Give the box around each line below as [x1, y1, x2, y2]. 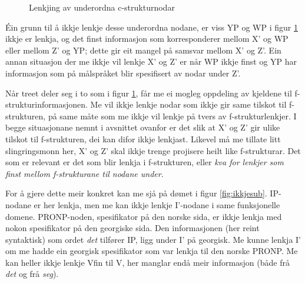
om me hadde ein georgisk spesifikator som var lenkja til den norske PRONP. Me [5, 245, 298, 257]
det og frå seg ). [5, 268, 59, 280]
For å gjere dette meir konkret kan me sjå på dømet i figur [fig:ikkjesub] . [5, 187, 267, 199]
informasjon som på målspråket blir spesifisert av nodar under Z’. [5, 66, 241, 79]
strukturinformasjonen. [5, 98, 88, 111]
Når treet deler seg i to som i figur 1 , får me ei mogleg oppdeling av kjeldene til [5, 86, 292, 99]
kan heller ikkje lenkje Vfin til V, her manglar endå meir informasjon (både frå [5, 256, 290, 268]
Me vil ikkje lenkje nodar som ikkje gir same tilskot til [90, 98, 287, 111]
